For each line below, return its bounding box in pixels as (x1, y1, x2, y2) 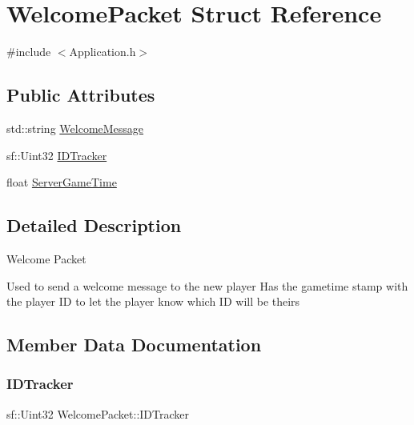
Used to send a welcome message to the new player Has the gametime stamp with (6, 277, 408, 294)
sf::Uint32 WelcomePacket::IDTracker (6, 405, 190, 422)
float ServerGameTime (6, 174, 117, 190)
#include (6, 43, 51, 60)
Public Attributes (6, 82, 155, 107)
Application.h (69, 43, 136, 60)
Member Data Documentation (6, 332, 262, 357)
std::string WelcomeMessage (6, 119, 144, 136)
